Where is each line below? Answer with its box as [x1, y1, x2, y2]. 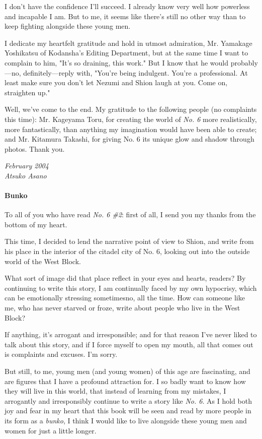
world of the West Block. [5, 256, 81, 266]
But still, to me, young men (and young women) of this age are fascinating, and [5, 366, 250, 377]
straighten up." [5, 87, 50, 97]
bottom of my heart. [5, 219, 67, 229]
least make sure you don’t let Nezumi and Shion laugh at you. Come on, [5, 77, 228, 88]
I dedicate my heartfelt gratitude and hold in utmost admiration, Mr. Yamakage [5, 37, 252, 48]
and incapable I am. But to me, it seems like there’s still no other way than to [5, 11, 246, 21]
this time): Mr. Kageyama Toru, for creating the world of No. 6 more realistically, [5, 113, 257, 124]
